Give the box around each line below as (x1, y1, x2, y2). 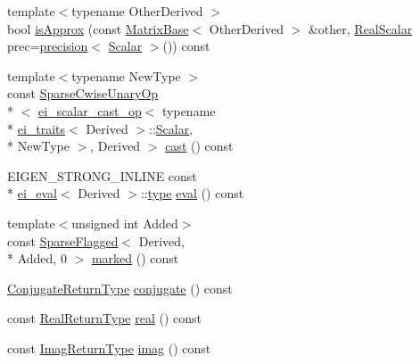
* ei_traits (7, 119, 66, 137)
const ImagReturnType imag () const (7, 338, 211, 357)
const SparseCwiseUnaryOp (7, 84, 159, 103)
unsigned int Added (71, 213, 178, 232)
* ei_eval (7, 184, 57, 203)
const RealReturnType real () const (7, 309, 202, 327)
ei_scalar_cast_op (38, 101, 142, 120)
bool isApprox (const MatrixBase (7, 19, 189, 37)
